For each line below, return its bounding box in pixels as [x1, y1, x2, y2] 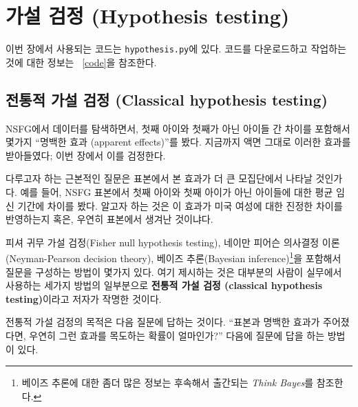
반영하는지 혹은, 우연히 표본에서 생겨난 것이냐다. [6, 212, 213, 226]
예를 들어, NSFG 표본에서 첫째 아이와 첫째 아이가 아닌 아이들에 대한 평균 [20, 184, 333, 199]
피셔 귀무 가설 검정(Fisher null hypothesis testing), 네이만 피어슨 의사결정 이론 [6, 235, 340, 249]
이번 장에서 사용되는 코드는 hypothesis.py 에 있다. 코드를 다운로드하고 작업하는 [6, 41, 346, 56]
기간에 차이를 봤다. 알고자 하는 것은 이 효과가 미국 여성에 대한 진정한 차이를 [17, 198, 343, 212]
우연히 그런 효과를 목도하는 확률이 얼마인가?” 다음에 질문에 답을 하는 [29, 328, 325, 342]
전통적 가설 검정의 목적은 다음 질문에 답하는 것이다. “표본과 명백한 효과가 [6, 315, 320, 329]
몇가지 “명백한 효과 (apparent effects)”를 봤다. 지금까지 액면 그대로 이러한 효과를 [6, 135, 351, 149]
